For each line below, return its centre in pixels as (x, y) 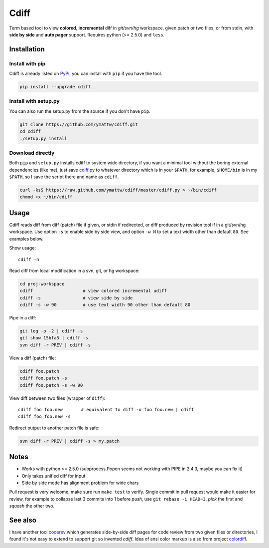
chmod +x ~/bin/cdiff (46, 197)
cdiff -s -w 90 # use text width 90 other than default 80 (105, 305)
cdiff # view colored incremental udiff (93, 291)
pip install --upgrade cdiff (55, 87)
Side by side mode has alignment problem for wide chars (80, 483)
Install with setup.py (34, 101)
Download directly (32, 153)
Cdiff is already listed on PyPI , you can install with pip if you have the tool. (86, 74)
